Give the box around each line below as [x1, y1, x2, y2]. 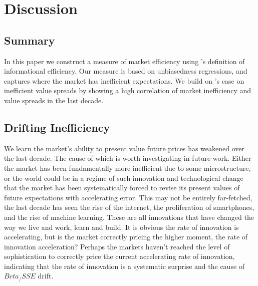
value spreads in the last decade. [4, 95, 104, 105]
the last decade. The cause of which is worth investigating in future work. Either [4, 153, 251, 163]
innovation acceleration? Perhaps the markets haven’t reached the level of [4, 241, 230, 251]
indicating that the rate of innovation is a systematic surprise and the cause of [4, 260, 245, 271]
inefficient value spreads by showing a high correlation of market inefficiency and [4, 85, 251, 96]
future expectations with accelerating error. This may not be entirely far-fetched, [4, 192, 252, 202]
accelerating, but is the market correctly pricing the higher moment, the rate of [4, 231, 248, 242]
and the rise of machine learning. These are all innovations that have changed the [4, 211, 254, 222]
